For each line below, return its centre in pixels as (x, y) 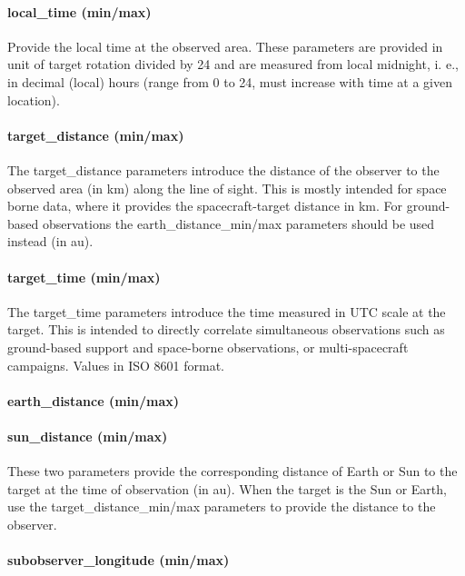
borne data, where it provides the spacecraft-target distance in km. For (205, 206)
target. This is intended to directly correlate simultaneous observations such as (226, 329)
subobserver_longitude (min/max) (119, 560)
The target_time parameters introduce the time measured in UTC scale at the (227, 311)
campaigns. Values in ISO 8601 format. (116, 365)
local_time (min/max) (79, 11)
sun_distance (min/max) (88, 436)
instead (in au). (50, 241)
